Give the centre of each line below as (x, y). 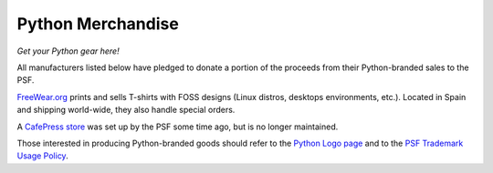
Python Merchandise (98, 24)
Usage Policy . (42, 156)
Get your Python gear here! (68, 51)
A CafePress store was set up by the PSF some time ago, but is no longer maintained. (178, 127)
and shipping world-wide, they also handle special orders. (126, 110)
